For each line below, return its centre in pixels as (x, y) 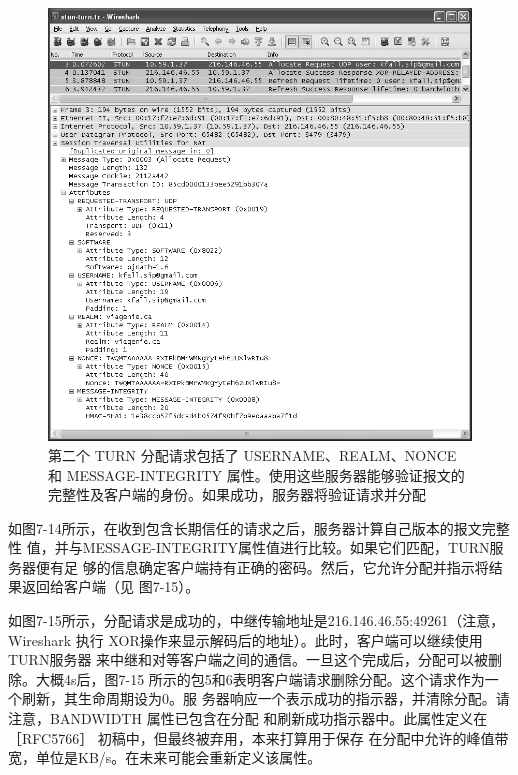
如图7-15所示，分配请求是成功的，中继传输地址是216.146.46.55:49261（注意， (256, 620)
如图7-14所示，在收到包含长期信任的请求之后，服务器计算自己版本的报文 (245, 527)
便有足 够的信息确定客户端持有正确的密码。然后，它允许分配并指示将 (262, 566)
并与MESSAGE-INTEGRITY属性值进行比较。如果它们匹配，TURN (272, 547)
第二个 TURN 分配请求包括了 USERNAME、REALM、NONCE (252, 454)
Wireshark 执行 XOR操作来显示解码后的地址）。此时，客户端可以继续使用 (245, 639)
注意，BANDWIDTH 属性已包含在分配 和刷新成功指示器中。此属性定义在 (248, 718)
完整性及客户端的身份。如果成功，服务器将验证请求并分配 (237, 494)
